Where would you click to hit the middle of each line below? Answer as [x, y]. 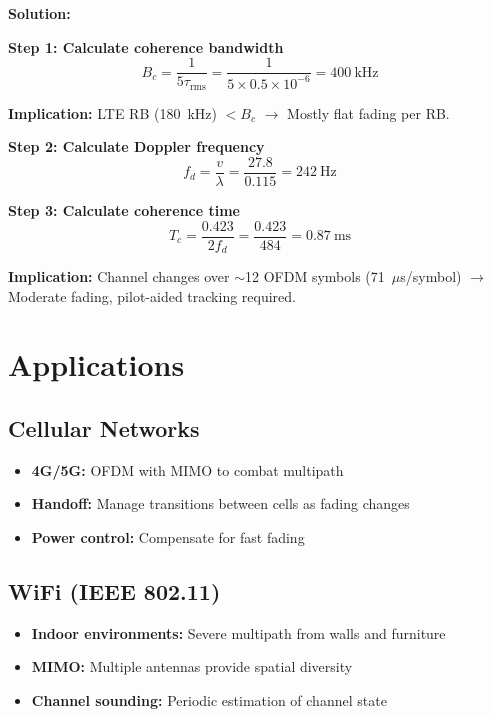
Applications [96, 364]
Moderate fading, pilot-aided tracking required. [152, 295]
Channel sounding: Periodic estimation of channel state [209, 700]
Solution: [39, 13]
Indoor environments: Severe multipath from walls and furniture [238, 632]
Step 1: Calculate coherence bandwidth [146, 46]
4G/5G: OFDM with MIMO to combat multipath [187, 469]
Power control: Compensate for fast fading [168, 537]
